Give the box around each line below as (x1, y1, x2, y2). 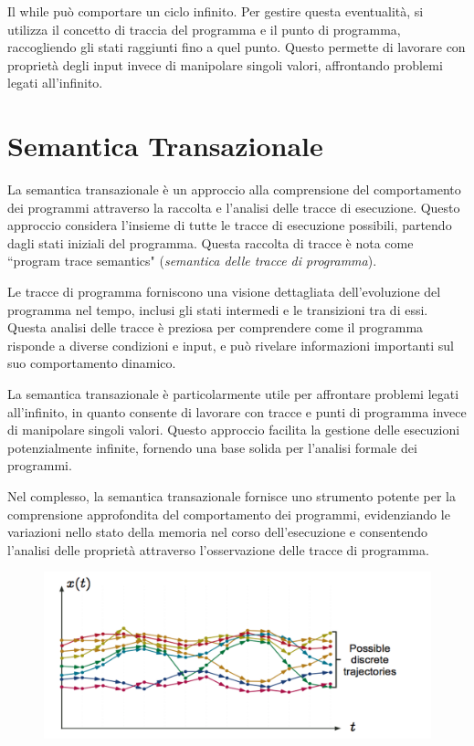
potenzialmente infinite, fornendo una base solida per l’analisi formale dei (7, 437, 417, 457)
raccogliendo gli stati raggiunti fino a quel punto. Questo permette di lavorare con (7, 37, 466, 57)
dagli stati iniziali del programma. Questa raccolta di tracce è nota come (7, 233, 414, 252)
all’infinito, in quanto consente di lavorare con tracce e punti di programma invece (7, 402, 467, 421)
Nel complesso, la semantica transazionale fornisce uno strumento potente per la (7, 487, 456, 505)
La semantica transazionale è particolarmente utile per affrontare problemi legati (7, 384, 459, 404)
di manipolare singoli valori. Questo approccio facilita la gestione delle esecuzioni (7, 420, 460, 439)
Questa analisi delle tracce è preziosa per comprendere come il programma (7, 318, 424, 337)
